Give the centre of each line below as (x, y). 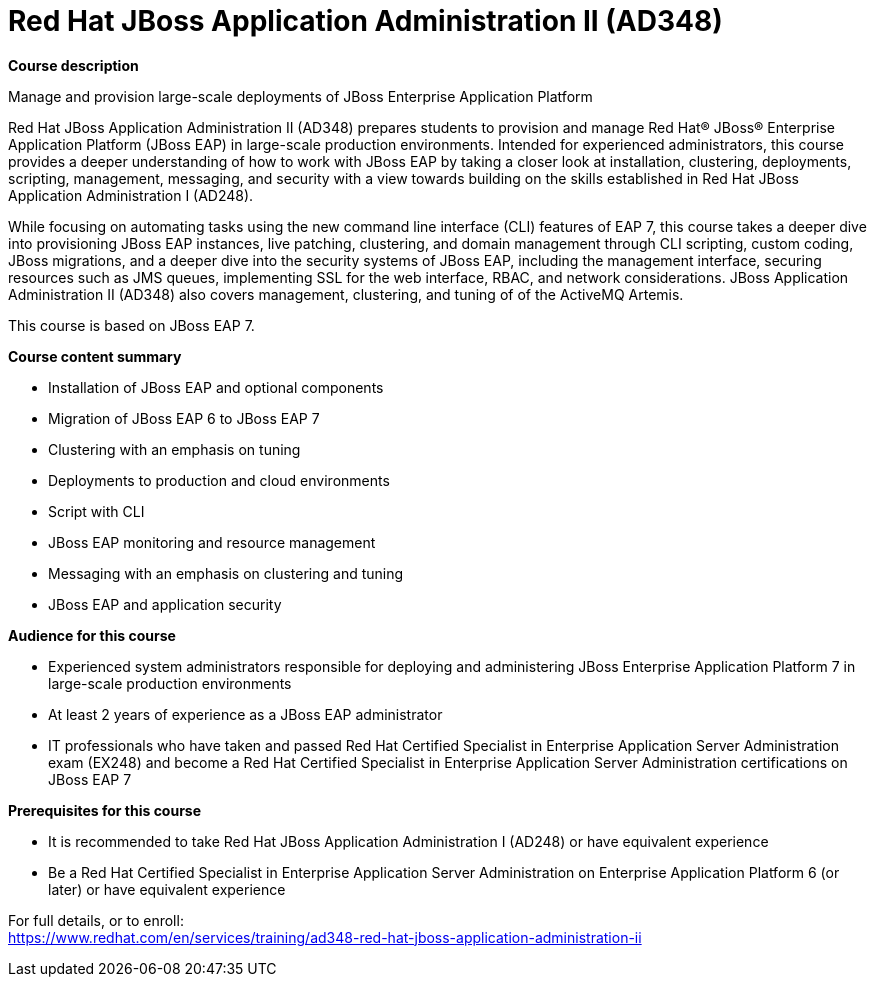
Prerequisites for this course (105, 810)
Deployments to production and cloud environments (219, 480)
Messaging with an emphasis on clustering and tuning (226, 573)
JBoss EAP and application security (165, 604)
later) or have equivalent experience (167, 889)
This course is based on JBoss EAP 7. (131, 325)
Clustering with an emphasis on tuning (174, 449)
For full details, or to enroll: (96, 920)
